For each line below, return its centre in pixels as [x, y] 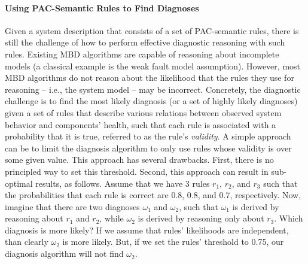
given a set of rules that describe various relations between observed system [143, 112]
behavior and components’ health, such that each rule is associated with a [141, 124]
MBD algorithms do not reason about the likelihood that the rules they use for [150, 78]
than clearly [27, 242]
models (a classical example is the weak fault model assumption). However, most [153, 66]
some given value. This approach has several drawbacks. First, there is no [139, 160]
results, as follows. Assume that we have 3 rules [123, 183]
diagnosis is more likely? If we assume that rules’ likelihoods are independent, [147, 230]
